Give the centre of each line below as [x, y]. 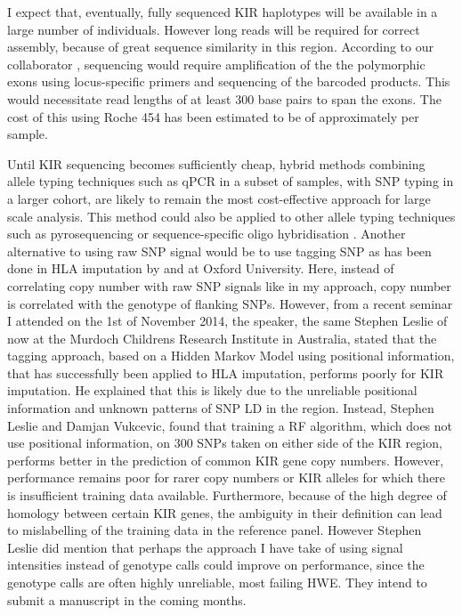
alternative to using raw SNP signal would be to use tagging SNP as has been [219, 251]
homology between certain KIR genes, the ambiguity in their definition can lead [225, 512]
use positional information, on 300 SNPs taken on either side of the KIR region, [225, 443]
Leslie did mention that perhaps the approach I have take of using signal [205, 547]
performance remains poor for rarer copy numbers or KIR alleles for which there [227, 477]
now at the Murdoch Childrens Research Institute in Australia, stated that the [222, 338]
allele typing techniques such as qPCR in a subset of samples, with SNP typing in [231, 181]
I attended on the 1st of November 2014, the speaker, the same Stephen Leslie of [227, 321]
